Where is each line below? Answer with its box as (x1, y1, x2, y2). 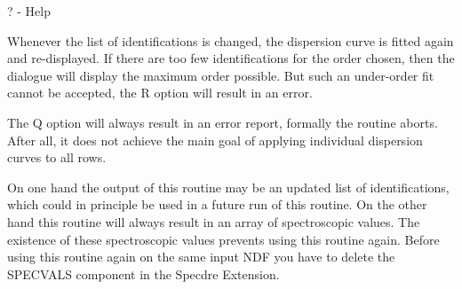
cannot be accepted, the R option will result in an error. (7, 83, 313, 102)
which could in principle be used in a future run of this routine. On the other (7, 195, 427, 214)
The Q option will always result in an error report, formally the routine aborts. (7, 113, 438, 131)
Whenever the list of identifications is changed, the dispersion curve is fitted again (7, 31, 454, 50)
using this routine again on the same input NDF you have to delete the (7, 247, 395, 266)
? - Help (7, 2, 51, 20)
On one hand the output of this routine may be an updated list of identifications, (7, 177, 450, 196)
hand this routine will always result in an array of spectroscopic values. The (7, 212, 420, 230)
